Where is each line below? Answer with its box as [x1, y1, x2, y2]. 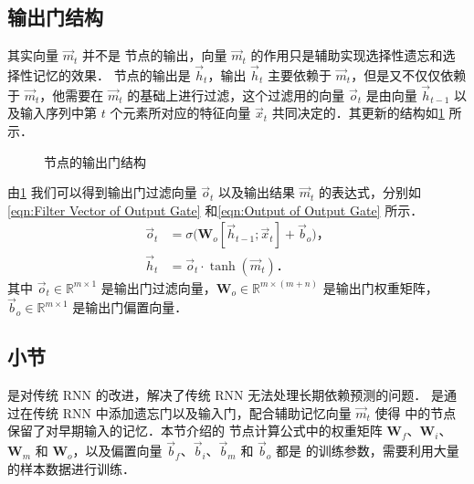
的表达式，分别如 [319, 183, 422, 202]
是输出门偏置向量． [72, 298, 188, 317]
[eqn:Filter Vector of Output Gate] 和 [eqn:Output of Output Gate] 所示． [7, 200, 424, 219]
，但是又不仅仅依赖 [351, 66, 467, 85]
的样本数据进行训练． [7, 458, 135, 478]
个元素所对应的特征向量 [110, 103, 251, 122]
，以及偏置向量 [72, 441, 163, 460]
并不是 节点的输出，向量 [81, 46, 227, 65]
